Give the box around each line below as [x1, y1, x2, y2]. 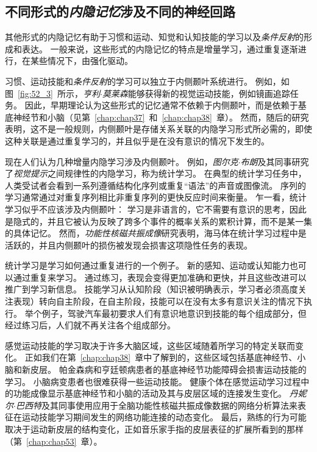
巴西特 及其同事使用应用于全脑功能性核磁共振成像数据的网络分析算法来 [15, 398, 297, 411]
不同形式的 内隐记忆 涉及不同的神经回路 [5, 2, 235, 21]
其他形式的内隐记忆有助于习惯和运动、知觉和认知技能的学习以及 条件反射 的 [5, 30, 304, 43]
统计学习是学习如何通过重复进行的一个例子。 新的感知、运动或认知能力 [5, 259, 290, 272]
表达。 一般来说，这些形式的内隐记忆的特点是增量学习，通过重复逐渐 [21, 42, 298, 55]
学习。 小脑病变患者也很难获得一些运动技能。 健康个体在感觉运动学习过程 [5, 375, 301, 387]
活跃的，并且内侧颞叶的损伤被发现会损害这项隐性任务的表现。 [5, 238, 252, 251]
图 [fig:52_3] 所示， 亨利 [5, 87, 100, 99]
